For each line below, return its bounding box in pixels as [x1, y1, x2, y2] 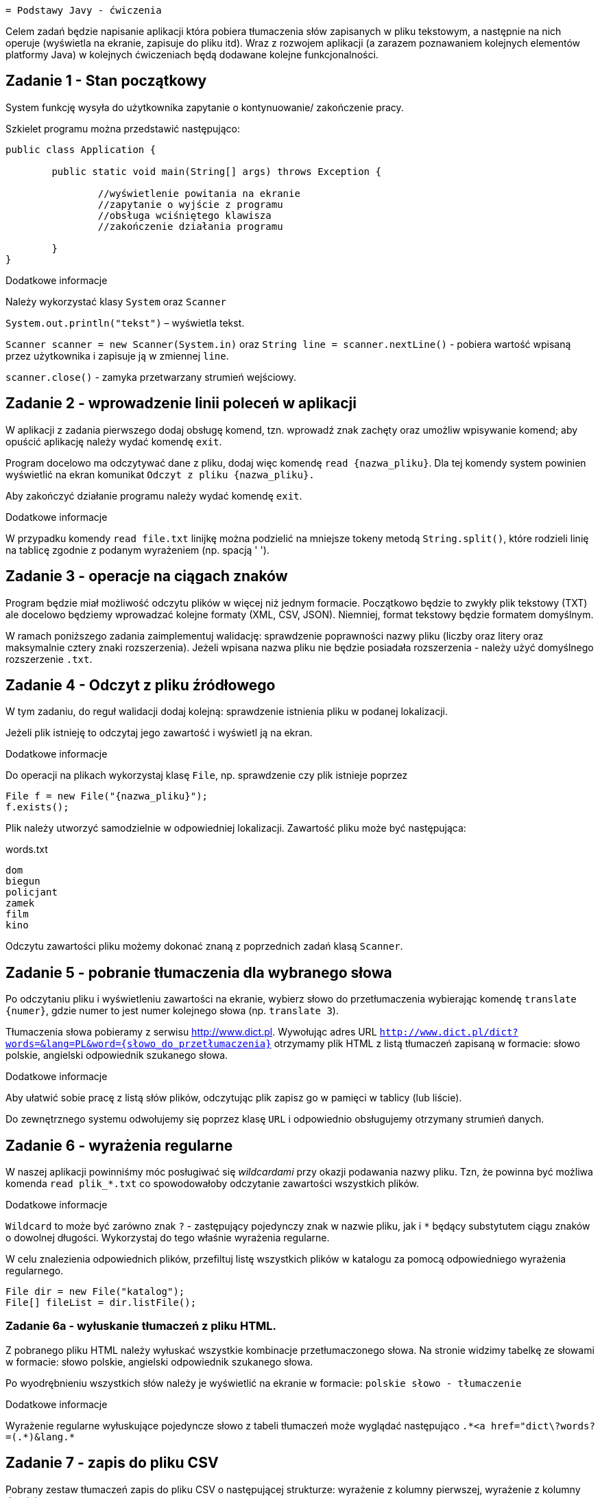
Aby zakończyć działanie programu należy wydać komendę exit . [5, 489, 302, 502]
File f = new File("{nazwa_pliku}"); [5, 791, 208, 802]
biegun [5, 876, 40, 887]
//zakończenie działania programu [97, 220, 283, 232]
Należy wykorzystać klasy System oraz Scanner [5, 295, 227, 307]
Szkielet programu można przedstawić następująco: [5, 122, 240, 134]
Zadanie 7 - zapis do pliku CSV [5, 1454, 219, 1472]
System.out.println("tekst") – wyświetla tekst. [5, 316, 245, 329]
